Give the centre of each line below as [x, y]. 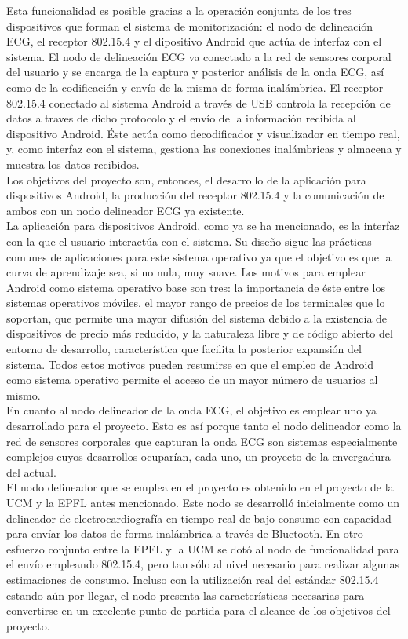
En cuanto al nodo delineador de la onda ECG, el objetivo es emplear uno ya [191, 410]
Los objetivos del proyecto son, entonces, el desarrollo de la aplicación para [186, 179]
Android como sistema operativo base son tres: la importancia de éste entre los [196, 287]
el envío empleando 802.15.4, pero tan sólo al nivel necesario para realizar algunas [203, 564]
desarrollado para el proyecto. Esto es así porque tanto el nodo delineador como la [204, 426]
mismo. [24, 394]
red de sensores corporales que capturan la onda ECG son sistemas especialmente [202, 441]
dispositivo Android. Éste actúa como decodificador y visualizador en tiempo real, [203, 133]
